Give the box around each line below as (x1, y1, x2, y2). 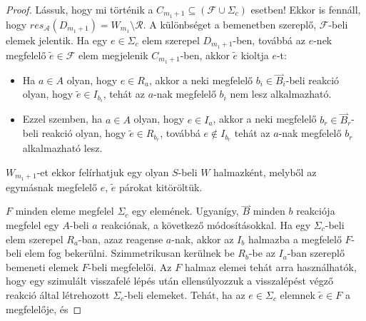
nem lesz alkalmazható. (230, 86, 332, 101)
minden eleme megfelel (15, 203, 114, 218)
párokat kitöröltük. (118, 179, 203, 194)
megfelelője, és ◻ (6, 301, 82, 316)
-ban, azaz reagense (78, 231, 163, 246)
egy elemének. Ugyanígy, (131, 203, 239, 218)
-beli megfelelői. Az (88, 259, 172, 274)
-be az (248, 245, 275, 260)
